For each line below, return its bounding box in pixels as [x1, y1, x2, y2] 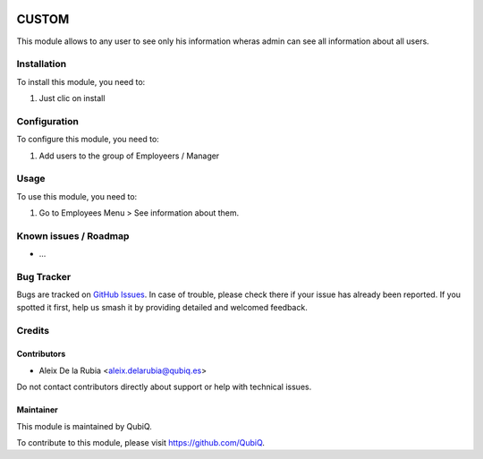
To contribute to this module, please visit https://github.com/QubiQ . [16, 437, 266, 447]
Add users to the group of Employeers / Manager [38, 150, 220, 161]
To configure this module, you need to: [16, 134, 160, 145]
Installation [16, 58, 67, 71]
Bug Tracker [16, 271, 72, 284]
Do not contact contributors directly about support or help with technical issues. [16, 381, 312, 393]
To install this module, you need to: [16, 76, 146, 87]
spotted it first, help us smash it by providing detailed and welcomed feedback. [16, 302, 308, 312]
